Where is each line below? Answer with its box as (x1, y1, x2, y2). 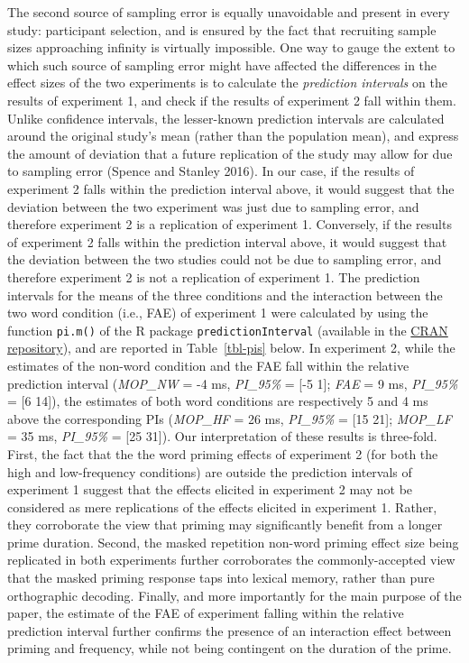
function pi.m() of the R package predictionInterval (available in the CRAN (7, 320, 448, 339)
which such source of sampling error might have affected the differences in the (7, 55, 437, 74)
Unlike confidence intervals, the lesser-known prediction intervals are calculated (7, 108, 445, 127)
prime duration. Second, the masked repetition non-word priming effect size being (7, 532, 459, 551)
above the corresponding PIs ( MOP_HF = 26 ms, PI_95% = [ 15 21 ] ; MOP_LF (7, 409, 452, 428)
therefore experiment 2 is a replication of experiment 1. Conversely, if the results (7, 215, 452, 234)
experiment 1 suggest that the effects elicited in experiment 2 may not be (7, 480, 413, 499)
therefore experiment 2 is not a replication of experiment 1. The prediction (7, 267, 420, 286)
